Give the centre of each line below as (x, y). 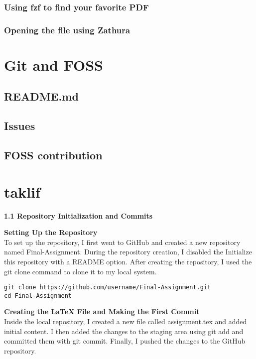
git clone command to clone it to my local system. (80, 271)
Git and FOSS (54, 64)
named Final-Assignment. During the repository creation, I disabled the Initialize (128, 252)
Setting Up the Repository (51, 232)
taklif (22, 191)
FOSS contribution (53, 155)
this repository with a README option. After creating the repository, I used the (128, 261)
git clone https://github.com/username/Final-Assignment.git (108, 288)
